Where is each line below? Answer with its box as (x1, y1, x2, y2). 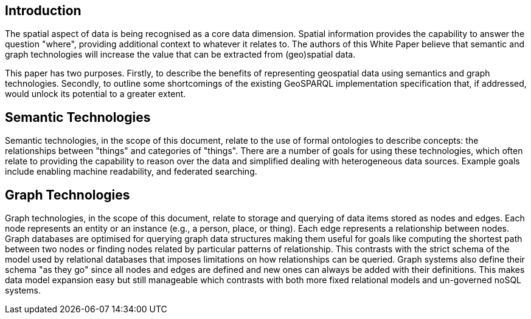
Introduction (5, 3, 82, 18)
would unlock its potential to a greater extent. (5, 89, 186, 99)
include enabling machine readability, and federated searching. (5, 166, 257, 177)
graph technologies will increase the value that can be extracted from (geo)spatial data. (5, 49, 356, 60)
